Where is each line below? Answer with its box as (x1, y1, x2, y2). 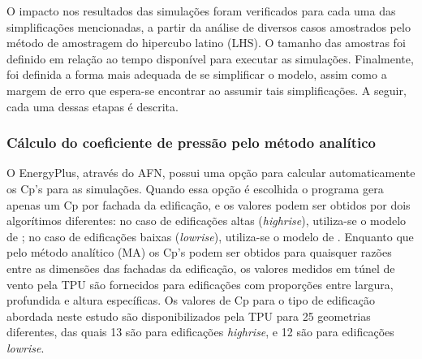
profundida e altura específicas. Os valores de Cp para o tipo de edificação (6, 292, 375, 309)
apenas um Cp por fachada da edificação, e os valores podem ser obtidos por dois (6, 196, 411, 213)
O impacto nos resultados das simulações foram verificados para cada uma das (6, 2, 396, 19)
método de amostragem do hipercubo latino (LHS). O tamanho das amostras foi (6, 34, 406, 51)
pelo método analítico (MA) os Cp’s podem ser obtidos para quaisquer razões (6, 244, 392, 261)
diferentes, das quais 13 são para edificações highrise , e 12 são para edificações (6, 323, 394, 340)
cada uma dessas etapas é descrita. (6, 97, 179, 115)
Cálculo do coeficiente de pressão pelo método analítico (6, 132, 376, 153)
